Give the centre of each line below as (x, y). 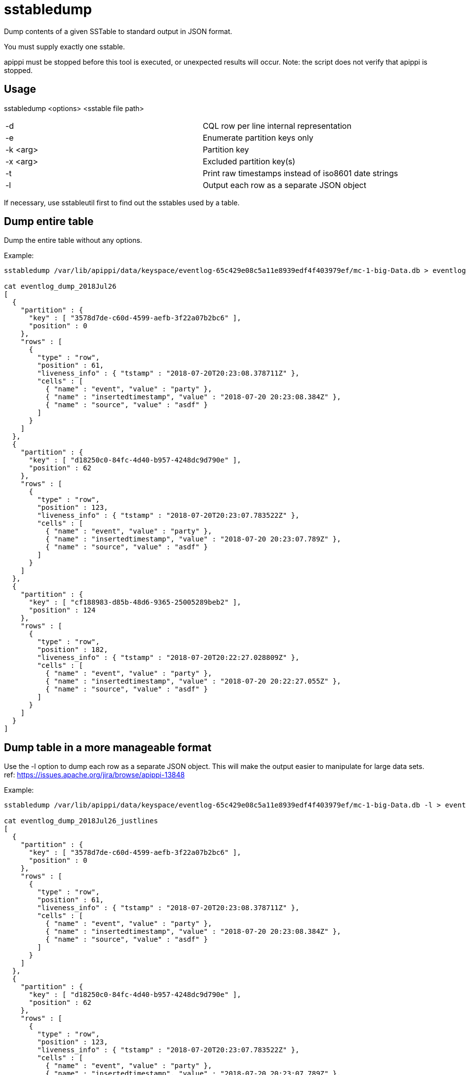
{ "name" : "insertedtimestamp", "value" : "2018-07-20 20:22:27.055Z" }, (193, 681)
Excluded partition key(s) (249, 161)
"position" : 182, (73, 650)
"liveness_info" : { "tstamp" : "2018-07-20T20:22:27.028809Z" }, (168, 658)
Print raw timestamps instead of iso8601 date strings (300, 173)
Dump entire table (49, 222)
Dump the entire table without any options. (73, 240)
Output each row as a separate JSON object (284, 185)
